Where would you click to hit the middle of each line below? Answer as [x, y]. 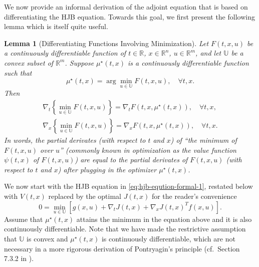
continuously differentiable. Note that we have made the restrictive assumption [125, 229]
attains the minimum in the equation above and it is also [164, 219]
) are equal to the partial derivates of [131, 160]
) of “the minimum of [204, 140]
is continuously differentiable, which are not [168, 238]
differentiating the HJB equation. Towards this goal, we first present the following [129, 16]
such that [18, 72]
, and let [208, 53]
